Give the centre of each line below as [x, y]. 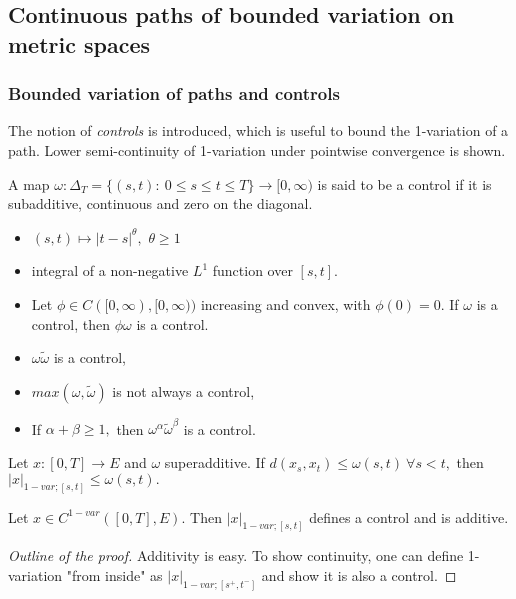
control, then [71, 323]
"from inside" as [114, 574]
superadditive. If [214, 462]
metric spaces [79, 43]
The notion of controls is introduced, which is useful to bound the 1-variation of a [258, 130]
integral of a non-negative [110, 270]
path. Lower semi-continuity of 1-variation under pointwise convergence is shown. [257, 149]
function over [252, 270]
